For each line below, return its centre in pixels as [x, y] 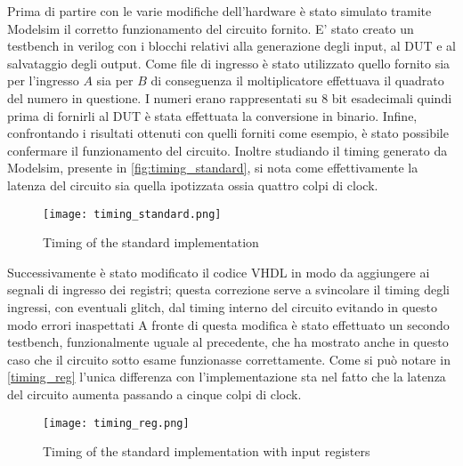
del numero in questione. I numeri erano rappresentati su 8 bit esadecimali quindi [230, 97]
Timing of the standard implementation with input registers [207, 451]
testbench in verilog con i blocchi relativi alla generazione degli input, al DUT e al [231, 46]
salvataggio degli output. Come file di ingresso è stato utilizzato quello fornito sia [229, 63]
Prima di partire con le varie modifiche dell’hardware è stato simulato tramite [219, 11]
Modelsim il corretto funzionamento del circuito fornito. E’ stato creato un [211, 28]
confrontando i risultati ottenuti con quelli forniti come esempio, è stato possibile [228, 133]
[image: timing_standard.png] [132, 214]
